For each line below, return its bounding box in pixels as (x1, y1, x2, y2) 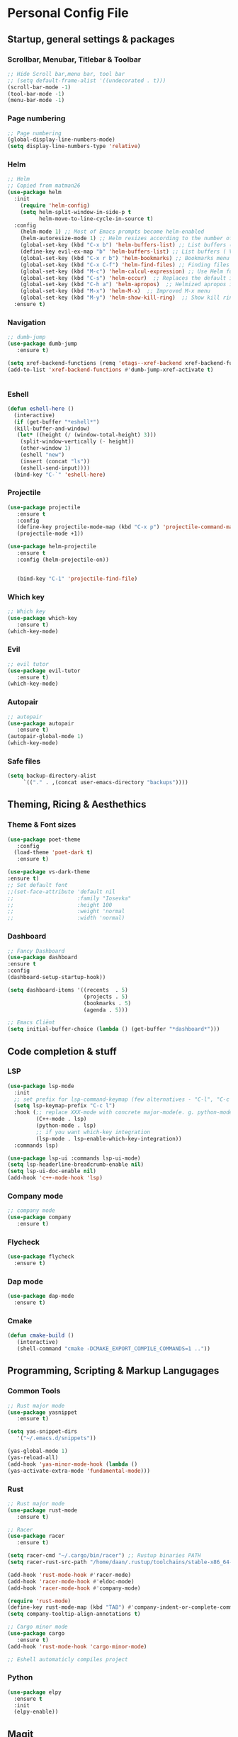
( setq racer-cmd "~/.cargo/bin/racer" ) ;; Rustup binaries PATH (7, 1552, 201, 1559)
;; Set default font (7, 881, 69, 888)
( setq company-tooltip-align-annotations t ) (7, 1610, 141, 1618)
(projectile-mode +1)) (16, 530, 84, 538)
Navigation (7, 317, 46, 327)
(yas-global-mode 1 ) (7, 1447, 69, 1455)
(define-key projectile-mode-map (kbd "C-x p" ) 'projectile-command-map (16, 524, 236, 531)
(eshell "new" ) (20, 451, 65, 458)
